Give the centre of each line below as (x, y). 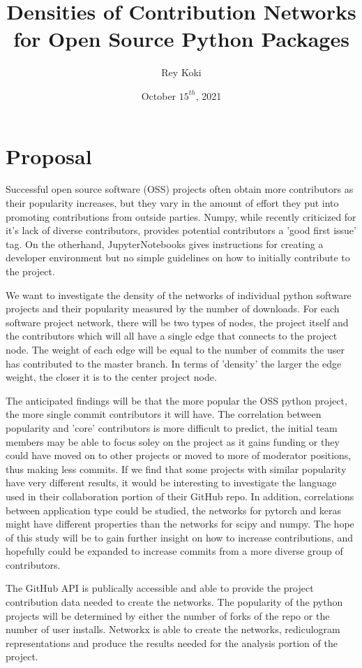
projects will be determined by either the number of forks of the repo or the (168, 615)
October (159, 95)
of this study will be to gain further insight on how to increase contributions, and (179, 537)
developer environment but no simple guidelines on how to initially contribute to (178, 257)
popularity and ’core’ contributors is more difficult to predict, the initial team (172, 427)
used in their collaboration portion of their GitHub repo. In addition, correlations (180, 496)
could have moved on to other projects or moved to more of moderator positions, (179, 455)
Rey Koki (181, 72)
